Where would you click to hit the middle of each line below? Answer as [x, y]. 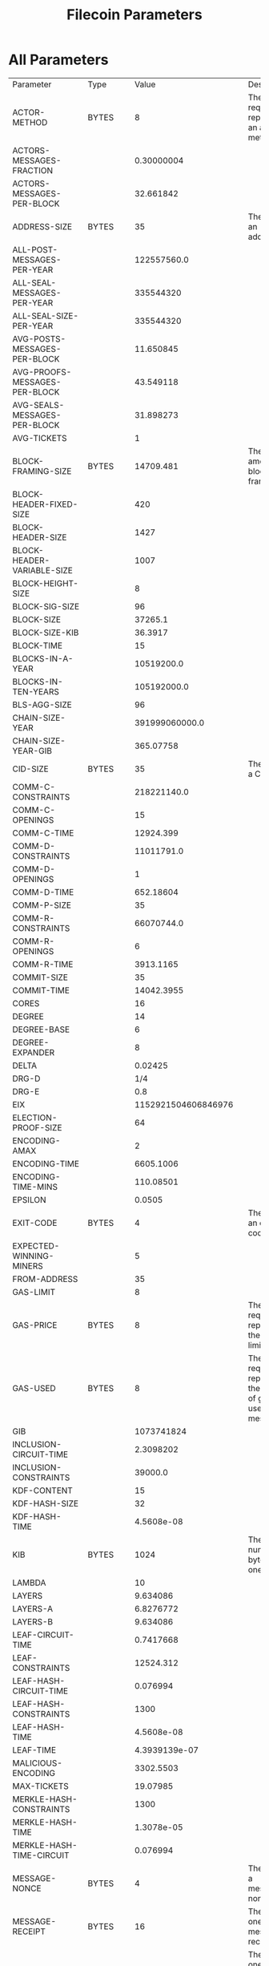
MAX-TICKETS [41, 1786]
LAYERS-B [33, 1621]
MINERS [28, 1266]
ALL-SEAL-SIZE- [45, 316]
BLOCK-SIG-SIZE [46, 606]
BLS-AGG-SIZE [42, 705]
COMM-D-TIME [43, 892]
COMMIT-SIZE [40, 977]
